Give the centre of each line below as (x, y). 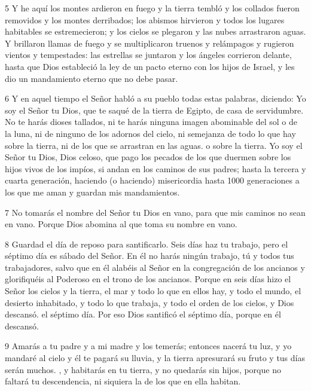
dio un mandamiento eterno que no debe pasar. (92, 78)
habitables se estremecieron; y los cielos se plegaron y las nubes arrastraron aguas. (155, 31)
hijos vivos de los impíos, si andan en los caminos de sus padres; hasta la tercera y (155, 168)
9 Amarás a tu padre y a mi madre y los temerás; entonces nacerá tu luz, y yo (148, 346)
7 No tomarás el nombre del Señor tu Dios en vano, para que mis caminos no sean (155, 212)
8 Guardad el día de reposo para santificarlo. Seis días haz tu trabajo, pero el (147, 244)
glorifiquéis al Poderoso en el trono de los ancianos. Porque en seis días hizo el (148, 279)
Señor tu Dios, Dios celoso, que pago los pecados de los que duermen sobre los (148, 157)
